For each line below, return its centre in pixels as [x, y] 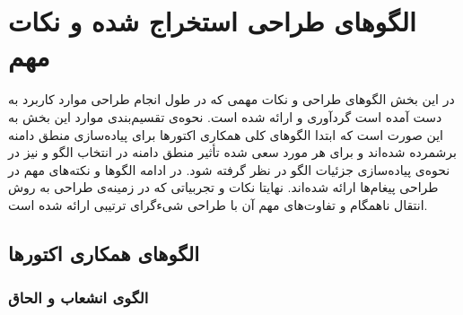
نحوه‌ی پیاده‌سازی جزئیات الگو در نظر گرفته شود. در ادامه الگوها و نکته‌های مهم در [229, 169]
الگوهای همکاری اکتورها [104, 253]
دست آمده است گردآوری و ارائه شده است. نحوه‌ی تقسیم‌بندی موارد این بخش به [225, 116]
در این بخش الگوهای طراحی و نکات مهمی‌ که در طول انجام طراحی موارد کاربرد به [231, 99]
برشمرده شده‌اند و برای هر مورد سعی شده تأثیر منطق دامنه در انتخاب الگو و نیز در [232, 152]
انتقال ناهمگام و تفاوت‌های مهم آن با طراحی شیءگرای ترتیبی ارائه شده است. [218, 204]
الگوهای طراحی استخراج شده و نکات [212, 21]
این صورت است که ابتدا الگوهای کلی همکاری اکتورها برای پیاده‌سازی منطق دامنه [226, 134]
